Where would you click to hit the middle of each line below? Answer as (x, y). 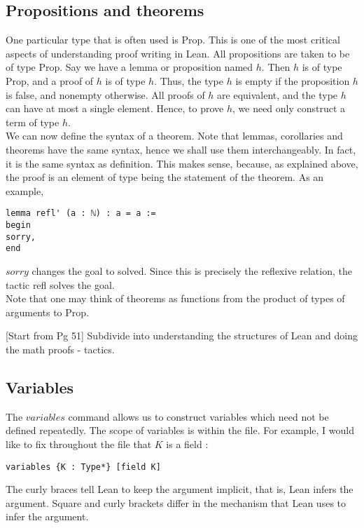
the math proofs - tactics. (60, 349)
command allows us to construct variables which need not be (198, 416)
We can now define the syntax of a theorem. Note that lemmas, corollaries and (174, 136)
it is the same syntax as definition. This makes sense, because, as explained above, (182, 163)
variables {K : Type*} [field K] (83, 467)
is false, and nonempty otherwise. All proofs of (105, 94)
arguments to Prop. (47, 312)
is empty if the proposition (293, 80)
